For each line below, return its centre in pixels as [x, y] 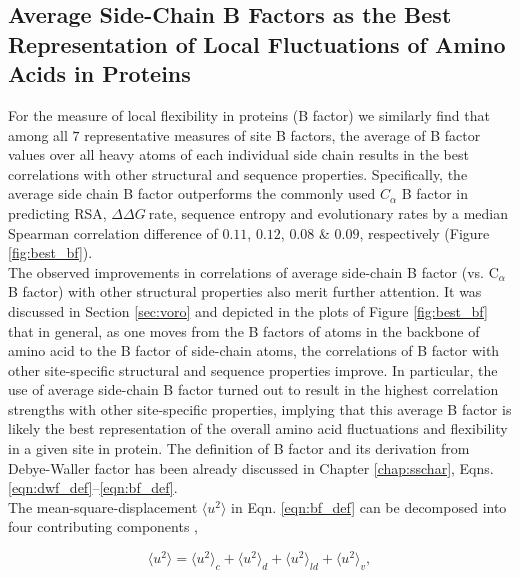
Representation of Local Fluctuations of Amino [257, 43]
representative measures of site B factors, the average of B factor [282, 134]
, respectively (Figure [424, 232]
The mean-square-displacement [103, 506]
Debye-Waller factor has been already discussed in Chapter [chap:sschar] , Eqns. [251, 467]
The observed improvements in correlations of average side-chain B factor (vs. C [253, 271]
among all [38, 134]
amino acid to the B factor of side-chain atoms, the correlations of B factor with [254, 350]
